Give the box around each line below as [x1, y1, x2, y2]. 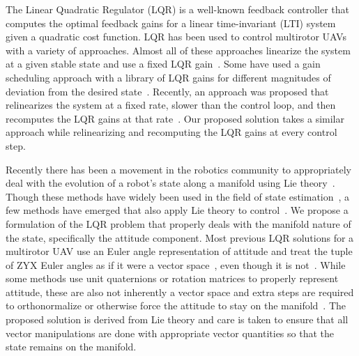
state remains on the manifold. [6, 339, 137, 354]
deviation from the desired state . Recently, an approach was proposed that [6, 84, 329, 98]
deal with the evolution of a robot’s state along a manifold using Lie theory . [6, 176, 335, 190]
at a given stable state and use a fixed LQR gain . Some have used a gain [6, 56, 321, 71]
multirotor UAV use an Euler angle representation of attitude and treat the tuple [6, 244, 353, 258]
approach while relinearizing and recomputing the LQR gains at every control [6, 125, 337, 139]
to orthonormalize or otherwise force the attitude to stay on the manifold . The [6, 298, 346, 313]
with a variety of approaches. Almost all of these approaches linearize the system [6, 42, 351, 57]
